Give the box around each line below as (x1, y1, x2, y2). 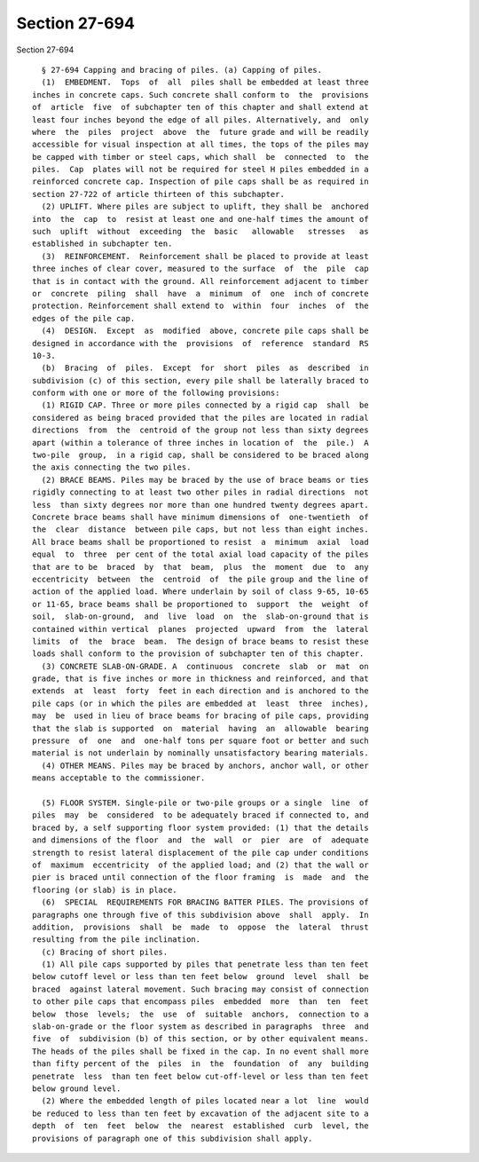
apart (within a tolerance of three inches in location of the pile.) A (32, 438, 369, 447)
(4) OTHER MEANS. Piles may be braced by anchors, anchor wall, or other (41, 760, 369, 771)
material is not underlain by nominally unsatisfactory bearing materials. (32, 748, 369, 758)
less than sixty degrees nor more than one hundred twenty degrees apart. (32, 500, 369, 510)
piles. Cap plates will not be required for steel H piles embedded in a (32, 164, 369, 175)
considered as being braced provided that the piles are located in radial (32, 413, 369, 423)
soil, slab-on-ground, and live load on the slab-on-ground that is (32, 612, 369, 621)
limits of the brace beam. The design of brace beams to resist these (32, 636, 369, 646)
